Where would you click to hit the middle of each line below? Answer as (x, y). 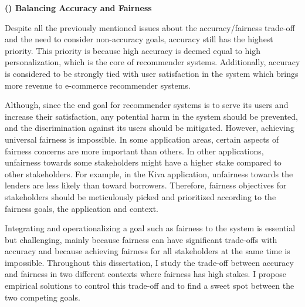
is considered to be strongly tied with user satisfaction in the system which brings (152, 73)
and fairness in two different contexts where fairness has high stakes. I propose (145, 274)
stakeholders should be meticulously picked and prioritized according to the (140, 196)
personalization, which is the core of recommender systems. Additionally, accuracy (152, 62)
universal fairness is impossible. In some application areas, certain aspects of (142, 139)
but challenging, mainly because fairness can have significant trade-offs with (141, 239)
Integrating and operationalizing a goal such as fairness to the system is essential (150, 228)
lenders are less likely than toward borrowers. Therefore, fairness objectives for (146, 185)
